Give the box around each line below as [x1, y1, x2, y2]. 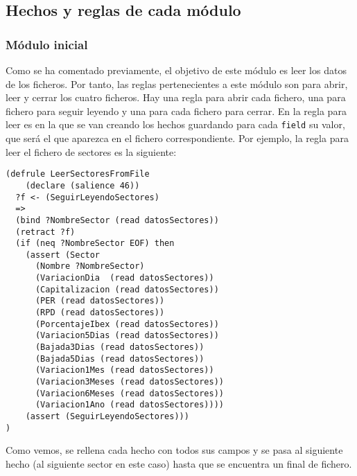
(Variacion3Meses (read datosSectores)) [35, 377, 224, 387]
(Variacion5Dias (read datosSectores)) [35, 330, 219, 341]
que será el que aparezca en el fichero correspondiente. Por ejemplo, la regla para [6, 131, 349, 146]
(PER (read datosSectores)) [35, 296, 165, 306]
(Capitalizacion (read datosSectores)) [35, 284, 219, 294]
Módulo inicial [6, 35, 88, 53]
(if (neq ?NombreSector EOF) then [15, 238, 175, 249]
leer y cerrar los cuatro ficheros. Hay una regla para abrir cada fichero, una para [6, 90, 346, 105]
